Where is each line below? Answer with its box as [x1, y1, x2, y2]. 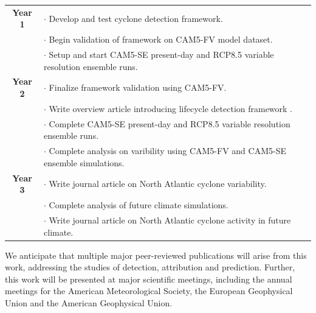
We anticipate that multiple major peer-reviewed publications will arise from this [5, 248, 307, 261]
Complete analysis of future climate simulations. [49, 199, 228, 211]
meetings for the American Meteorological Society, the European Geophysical [5, 284, 293, 297]
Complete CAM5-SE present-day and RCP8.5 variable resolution [49, 117, 290, 130]
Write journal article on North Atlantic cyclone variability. [49, 177, 267, 190]
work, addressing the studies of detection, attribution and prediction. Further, [5, 261, 295, 273]
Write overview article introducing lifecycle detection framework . [49, 102, 293, 114]
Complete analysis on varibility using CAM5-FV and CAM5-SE [49, 144, 286, 157]
